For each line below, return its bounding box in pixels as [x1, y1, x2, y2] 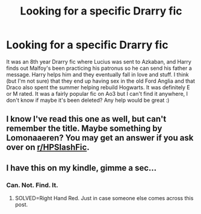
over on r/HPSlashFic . [6, 142, 90, 153]
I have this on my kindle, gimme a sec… [6, 163, 157, 173]
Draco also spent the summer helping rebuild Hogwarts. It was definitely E [6, 83, 191, 91]
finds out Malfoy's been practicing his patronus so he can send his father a [6, 65, 193, 72]
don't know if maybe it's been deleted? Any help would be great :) [6, 96, 170, 104]
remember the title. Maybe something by [6, 124, 162, 134]
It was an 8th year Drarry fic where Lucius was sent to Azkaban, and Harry [6, 58, 191, 65]
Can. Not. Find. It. [6, 181, 58, 189]
